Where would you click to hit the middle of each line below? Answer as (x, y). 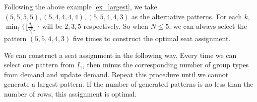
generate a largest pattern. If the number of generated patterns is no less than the (129, 84)
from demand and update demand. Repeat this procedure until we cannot (116, 74)
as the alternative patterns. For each (187, 16)
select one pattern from (39, 65)
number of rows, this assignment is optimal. (70, 94)
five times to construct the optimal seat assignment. (152, 38)
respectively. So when (116, 26)
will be (52, 26)
